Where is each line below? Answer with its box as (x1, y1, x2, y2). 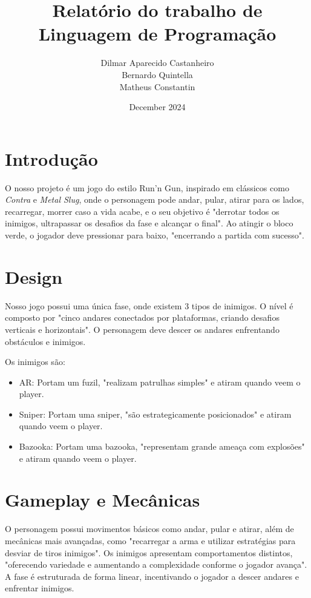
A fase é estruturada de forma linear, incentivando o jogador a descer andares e (5, 570, 299, 582)
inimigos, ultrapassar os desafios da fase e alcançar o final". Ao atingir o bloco (5, 217, 293, 229)
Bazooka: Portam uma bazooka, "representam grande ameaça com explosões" (19, 440, 305, 453)
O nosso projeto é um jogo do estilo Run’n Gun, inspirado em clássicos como (5, 181, 289, 194)
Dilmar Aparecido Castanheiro (100, 56, 214, 69)
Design (5, 264, 63, 289)
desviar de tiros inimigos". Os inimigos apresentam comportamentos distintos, (5, 546, 293, 559)
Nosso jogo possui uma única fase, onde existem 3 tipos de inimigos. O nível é (5, 299, 293, 312)
